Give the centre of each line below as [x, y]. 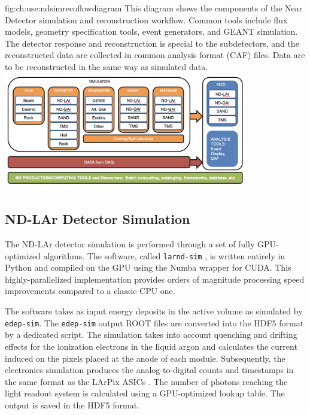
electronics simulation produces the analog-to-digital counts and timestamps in [149, 370]
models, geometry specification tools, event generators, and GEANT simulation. [151, 31]
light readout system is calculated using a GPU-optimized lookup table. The [145, 393]
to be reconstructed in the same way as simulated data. [107, 66]
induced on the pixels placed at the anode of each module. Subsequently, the [145, 358]
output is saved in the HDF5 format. [72, 405]
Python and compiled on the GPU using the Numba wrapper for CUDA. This [148, 267]
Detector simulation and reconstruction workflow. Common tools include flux [146, 19]
